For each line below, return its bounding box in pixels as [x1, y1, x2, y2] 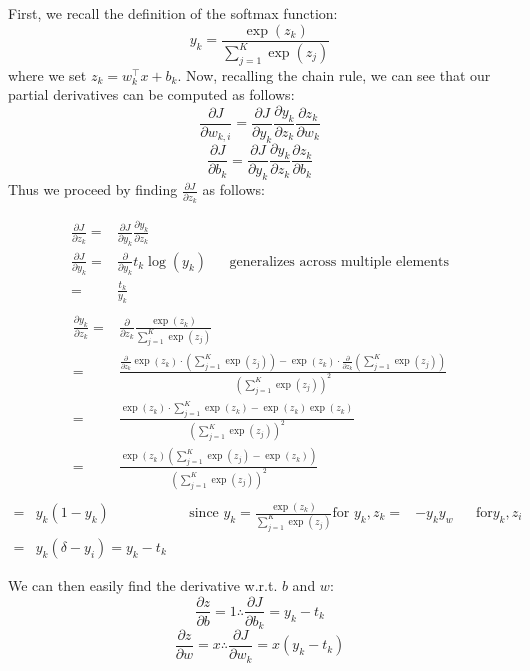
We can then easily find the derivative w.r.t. [8, 574, 278, 595]
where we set [8, 64, 87, 85]
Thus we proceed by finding [8, 179, 178, 200]
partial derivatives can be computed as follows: [8, 84, 295, 105]
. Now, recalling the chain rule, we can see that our [177, 64, 491, 85]
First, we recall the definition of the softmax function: [8, 3, 338, 23]
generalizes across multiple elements [229, 254, 450, 269]
